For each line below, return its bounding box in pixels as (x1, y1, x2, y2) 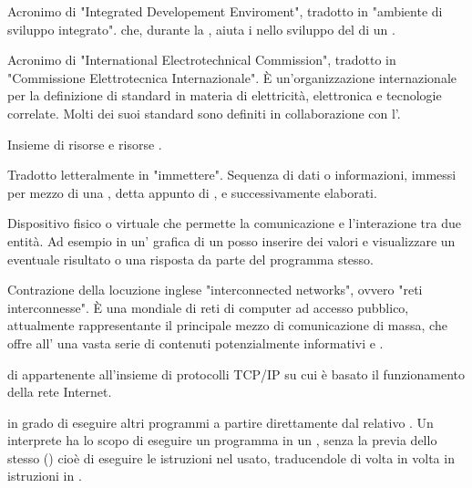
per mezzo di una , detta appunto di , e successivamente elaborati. (7, 182, 377, 202)
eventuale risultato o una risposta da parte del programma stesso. (7, 249, 374, 268)
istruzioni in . (7, 466, 82, 485)
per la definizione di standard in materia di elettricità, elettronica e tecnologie (7, 86, 442, 105)
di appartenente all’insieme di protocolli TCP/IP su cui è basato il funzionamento (7, 364, 465, 383)
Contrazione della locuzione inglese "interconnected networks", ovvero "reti (7, 280, 423, 299)
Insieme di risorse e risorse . (7, 134, 162, 153)
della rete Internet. (7, 382, 112, 401)
